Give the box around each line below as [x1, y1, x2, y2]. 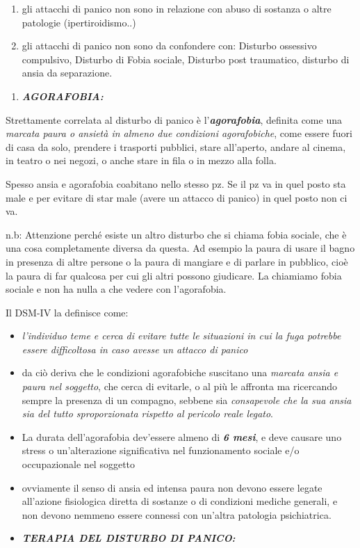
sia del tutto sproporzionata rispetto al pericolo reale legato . [22, 406, 274, 421]
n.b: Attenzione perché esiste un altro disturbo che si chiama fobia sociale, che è [6, 227, 347, 241]
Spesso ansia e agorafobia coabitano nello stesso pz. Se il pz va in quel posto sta [6, 176, 346, 191]
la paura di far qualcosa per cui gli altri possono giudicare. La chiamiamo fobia [6, 268, 342, 282]
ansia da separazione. [22, 65, 113, 80]
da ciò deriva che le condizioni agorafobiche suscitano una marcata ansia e [22, 365, 338, 380]
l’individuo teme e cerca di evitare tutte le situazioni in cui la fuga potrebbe [22, 328, 341, 343]
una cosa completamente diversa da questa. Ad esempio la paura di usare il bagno [6, 241, 355, 255]
